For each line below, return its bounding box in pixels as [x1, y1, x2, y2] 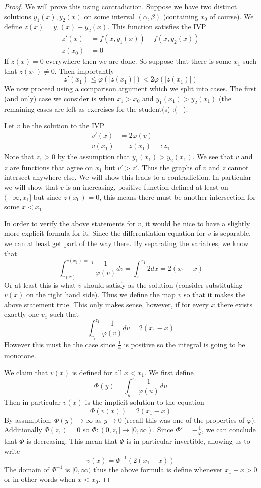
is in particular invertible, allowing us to [126, 435, 250, 446]
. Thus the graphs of [138, 161, 201, 172]
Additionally [4, 424, 42, 435]
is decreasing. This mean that [26, 435, 118, 446]
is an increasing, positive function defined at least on [66, 182, 228, 192]
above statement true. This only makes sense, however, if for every [4, 299, 209, 309]
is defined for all [72, 367, 122, 378]
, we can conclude [202, 424, 256, 435]
